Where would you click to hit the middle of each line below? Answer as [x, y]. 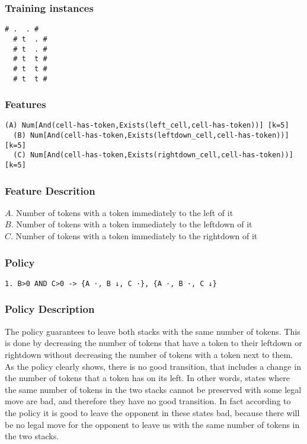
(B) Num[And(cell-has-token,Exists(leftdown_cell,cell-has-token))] [151, 136]
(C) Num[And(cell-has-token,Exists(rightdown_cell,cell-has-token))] [153, 155]
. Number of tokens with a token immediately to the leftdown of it [132, 224]
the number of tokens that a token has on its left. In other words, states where [147, 378]
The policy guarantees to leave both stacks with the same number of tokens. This [153, 331]
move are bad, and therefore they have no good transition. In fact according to [148, 401]
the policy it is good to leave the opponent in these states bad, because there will [152, 412]
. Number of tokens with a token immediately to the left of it [122, 212]
